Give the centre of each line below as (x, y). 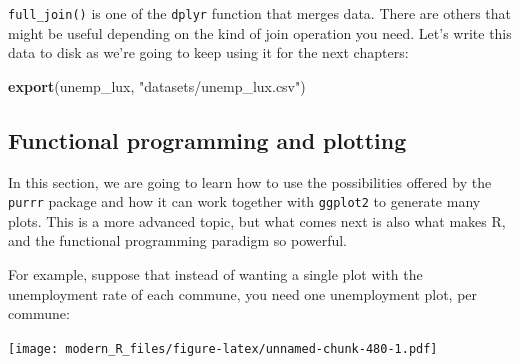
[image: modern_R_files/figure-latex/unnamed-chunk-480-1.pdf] (223, 348)
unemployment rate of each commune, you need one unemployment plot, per (243, 293)
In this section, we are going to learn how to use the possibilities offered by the (250, 181)
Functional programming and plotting (207, 139)
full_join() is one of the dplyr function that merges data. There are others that (260, 13)
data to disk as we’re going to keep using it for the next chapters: (208, 52)
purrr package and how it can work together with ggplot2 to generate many (244, 201)
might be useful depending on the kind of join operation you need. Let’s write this (260, 32)
